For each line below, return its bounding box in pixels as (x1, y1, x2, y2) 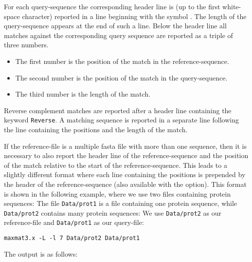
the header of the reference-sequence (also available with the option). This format (4, 179, 247, 189)
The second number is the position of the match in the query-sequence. (15, 72, 228, 82)
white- (222, 1, 241, 11)
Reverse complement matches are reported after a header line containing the (4, 105, 232, 115)
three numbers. (4, 40, 49, 50)
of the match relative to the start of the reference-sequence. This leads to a (4, 160, 227, 170)
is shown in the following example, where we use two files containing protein (4, 188, 231, 199)
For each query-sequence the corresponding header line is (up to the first (4, 1, 220, 11)
